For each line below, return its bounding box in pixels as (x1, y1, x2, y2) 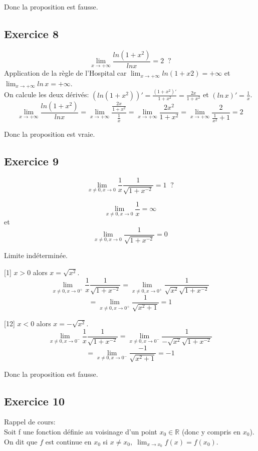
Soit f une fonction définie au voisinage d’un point (4, 426, 157, 436)
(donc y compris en (181, 426, 241, 436)
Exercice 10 (4, 393, 65, 408)
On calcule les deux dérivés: (4, 89, 89, 100)
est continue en (45, 436, 92, 446)
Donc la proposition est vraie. (4, 129, 95, 139)
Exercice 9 (4, 153, 59, 169)
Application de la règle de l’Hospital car (4, 68, 127, 78)
